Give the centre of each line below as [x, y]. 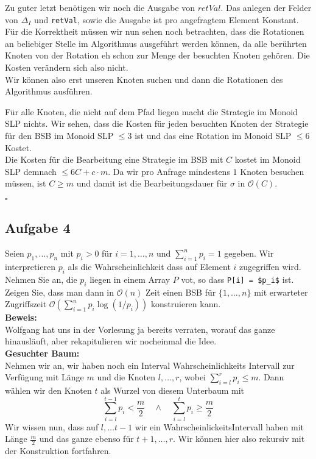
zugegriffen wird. [270, 266]
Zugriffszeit [26, 304]
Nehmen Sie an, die [41, 279]
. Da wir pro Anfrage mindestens [169, 171]
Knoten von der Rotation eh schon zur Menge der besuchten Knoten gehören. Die [157, 55]
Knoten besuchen [272, 171]
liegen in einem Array [130, 279]
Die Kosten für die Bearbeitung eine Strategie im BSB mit [114, 159]
